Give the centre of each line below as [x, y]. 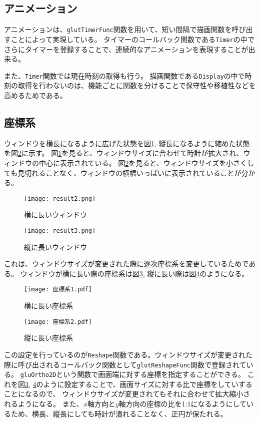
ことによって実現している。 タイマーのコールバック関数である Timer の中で [132, 39]
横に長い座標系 [48, 306]
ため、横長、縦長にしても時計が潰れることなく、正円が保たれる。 [119, 413]
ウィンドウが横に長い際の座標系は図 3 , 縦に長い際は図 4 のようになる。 [134, 273]
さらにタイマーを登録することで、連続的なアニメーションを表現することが [126, 49]
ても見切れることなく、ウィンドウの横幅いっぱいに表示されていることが [123, 172]
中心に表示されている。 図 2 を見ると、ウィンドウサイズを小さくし [146, 162]
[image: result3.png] [60, 231]
